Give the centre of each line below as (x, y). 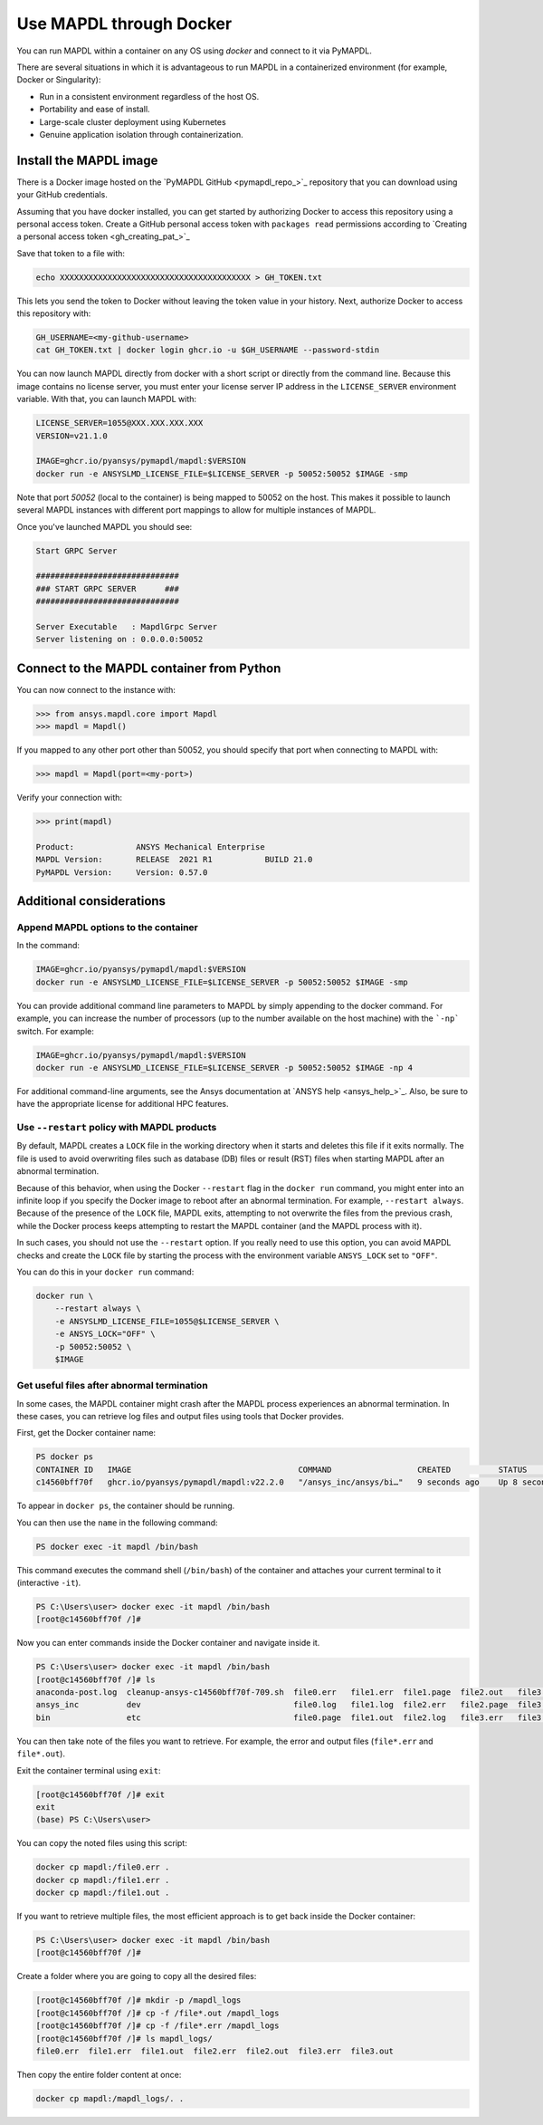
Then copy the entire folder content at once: (99, 2074)
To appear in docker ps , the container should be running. (126, 1506)
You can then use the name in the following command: (117, 1523)
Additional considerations (91, 901)
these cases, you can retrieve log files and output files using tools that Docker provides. (180, 1417)
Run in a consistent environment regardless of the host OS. (149, 96)
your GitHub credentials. (62, 195)
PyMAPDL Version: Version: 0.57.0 (122, 872)
